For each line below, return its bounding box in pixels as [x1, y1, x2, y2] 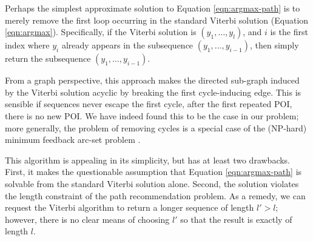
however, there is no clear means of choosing [5, 213, 170, 225]
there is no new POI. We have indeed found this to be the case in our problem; [5, 109, 299, 122]
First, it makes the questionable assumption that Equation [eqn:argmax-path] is [5, 165, 302, 178]
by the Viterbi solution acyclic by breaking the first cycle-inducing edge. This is [5, 85, 301, 98]
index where [5, 39, 50, 51]
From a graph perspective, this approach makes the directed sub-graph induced [5, 74, 300, 87]
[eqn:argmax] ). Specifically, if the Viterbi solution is [5, 25, 197, 38]
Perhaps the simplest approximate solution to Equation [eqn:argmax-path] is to [5, 2, 300, 14]
